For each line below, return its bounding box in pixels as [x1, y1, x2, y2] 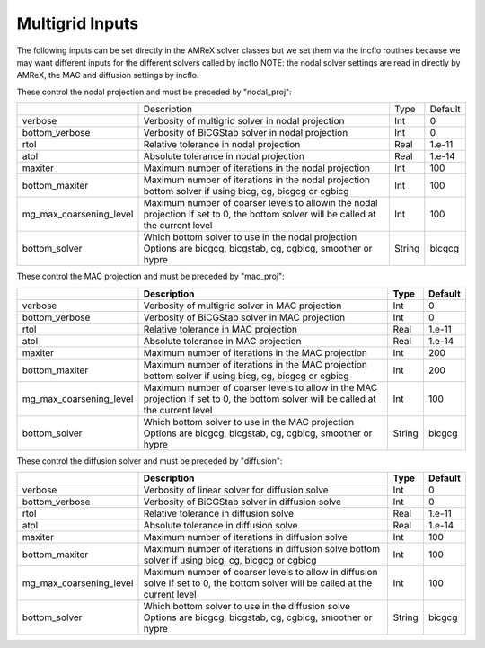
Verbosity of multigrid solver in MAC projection [143, 299, 342, 312]
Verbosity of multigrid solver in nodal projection [143, 115, 345, 128]
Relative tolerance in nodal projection [143, 138, 301, 151]
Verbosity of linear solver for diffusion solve [143, 484, 329, 496]
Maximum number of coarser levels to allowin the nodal [143, 197, 378, 209]
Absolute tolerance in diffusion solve [143, 519, 298, 531]
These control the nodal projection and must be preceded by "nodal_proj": [16, 86, 292, 97]
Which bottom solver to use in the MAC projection [143, 415, 355, 428]
